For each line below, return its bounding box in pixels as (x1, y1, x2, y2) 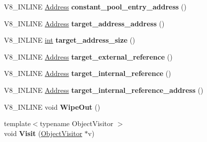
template (4, 118, 31, 129)
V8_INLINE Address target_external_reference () (4, 51, 173, 62)
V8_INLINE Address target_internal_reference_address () (4, 84, 204, 95)
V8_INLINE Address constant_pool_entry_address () (4, 1, 187, 11)
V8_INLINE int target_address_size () (4, 35, 135, 45)
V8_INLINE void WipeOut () (4, 101, 101, 112)
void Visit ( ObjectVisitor (4, 128, 83, 138)
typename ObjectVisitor (40, 118, 113, 129)
